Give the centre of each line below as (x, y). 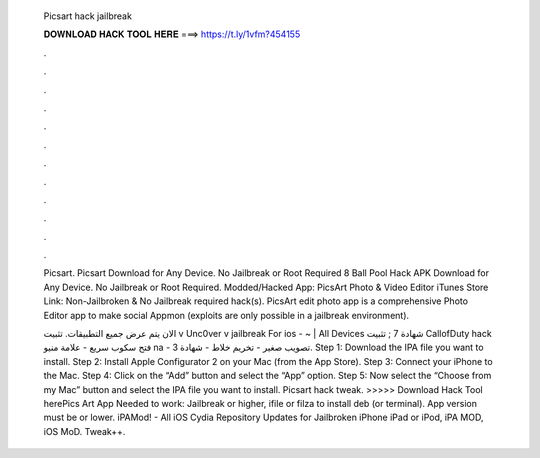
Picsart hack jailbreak (87, 16)
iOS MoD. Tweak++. (84, 431)
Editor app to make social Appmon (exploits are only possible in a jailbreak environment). (226, 315)
